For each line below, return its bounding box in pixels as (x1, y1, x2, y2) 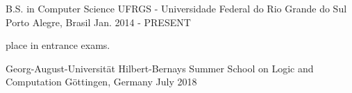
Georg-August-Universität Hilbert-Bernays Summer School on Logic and (6, 61, 314, 75)
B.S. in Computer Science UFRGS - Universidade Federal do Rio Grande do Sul (6, 1, 347, 15)
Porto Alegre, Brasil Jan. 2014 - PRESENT (6, 14, 191, 29)
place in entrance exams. (6, 38, 110, 52)
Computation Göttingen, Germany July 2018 (6, 74, 197, 89)
